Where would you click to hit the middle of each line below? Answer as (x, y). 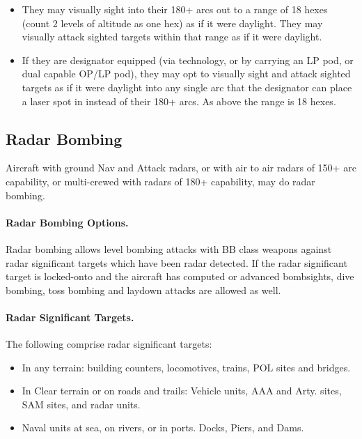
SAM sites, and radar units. (81, 404)
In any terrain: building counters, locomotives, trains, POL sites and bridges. (186, 367)
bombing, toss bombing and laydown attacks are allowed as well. (143, 290)
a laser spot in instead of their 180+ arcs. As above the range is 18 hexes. (179, 101)
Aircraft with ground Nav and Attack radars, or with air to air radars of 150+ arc (181, 168)
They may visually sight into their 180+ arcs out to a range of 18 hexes (175, 9)
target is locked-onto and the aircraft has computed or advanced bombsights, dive (180, 276)
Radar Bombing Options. (67, 222)
